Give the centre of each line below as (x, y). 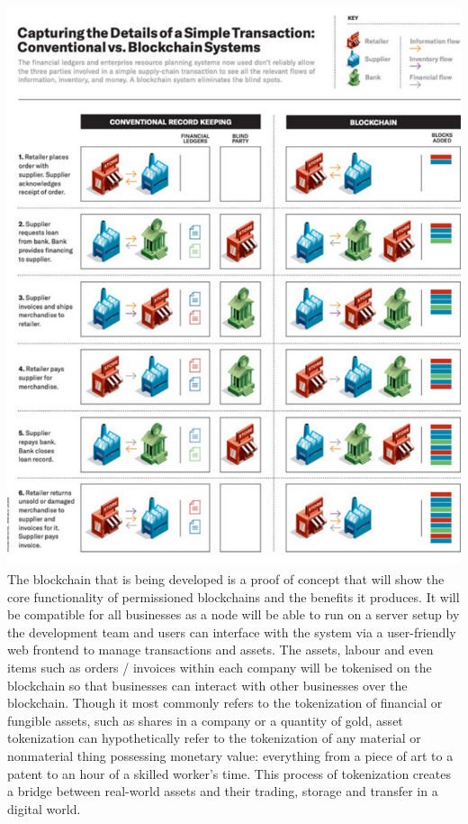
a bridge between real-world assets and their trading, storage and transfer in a (223, 791)
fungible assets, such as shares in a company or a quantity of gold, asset (205, 720)
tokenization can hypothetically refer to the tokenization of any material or (214, 738)
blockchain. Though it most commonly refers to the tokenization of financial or (225, 703)
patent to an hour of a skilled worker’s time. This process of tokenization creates (229, 773)
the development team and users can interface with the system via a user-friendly (232, 632)
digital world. (44, 808)
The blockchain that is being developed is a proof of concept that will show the (226, 579)
